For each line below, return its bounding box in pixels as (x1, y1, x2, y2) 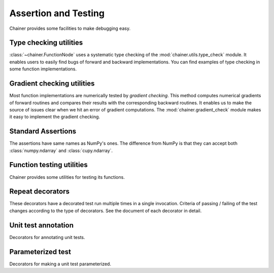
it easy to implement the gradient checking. (9, 114, 100, 120)
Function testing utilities (9, 161, 88, 169)
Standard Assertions (9, 127, 77, 136)
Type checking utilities (9, 38, 83, 47)
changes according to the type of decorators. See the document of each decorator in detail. (9, 208, 202, 214)
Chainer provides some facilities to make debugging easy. (9, 25, 131, 31)
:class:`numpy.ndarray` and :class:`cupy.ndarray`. (9, 147, 113, 153)
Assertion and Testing (9, 8, 105, 19)
